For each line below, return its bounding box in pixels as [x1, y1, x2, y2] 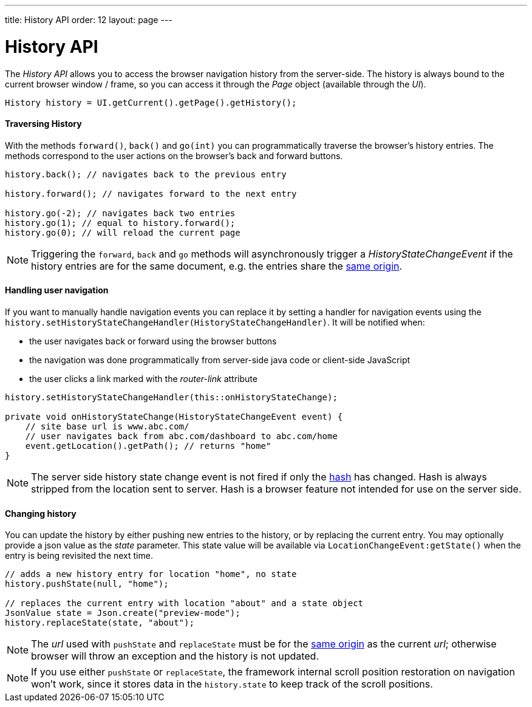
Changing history [5, 508, 77, 519]
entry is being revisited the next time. [5, 550, 153, 561]
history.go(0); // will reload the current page [5, 227, 240, 237]
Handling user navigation [5, 285, 109, 296]
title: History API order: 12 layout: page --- [5, 15, 172, 25]
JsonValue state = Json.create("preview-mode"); [5, 608, 240, 618]
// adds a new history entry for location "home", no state [5, 569, 297, 579]
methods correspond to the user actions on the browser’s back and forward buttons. [5, 150, 343, 161]
